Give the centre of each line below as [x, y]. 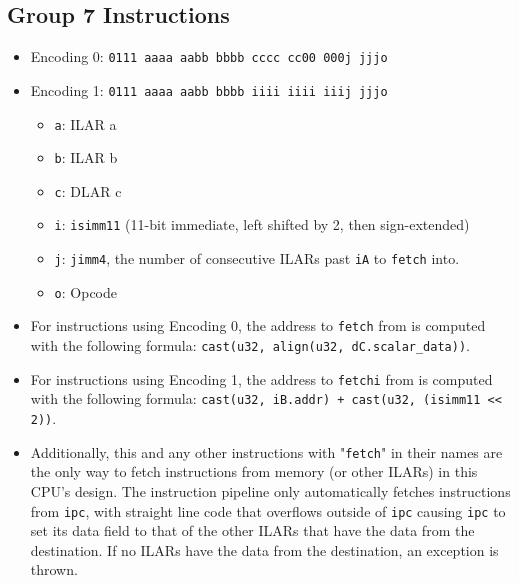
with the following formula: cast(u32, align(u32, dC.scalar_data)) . [250, 345]
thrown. [54, 569]
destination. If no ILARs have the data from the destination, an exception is [264, 549]
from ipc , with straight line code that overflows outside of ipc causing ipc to [268, 510]
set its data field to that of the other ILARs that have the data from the [252, 530]
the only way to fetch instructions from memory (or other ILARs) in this [254, 471]
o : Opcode [85, 291]
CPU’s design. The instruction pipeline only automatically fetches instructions [270, 490]
